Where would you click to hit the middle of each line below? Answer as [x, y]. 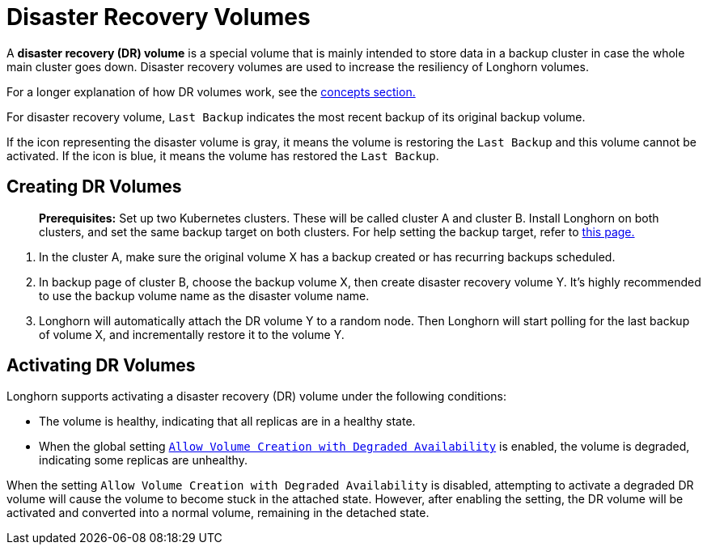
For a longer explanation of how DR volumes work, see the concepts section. [211, 91]
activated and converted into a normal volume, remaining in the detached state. [218, 513]
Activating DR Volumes [101, 366]
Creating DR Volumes [94, 187]
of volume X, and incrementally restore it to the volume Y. [192, 334]
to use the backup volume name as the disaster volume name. [204, 295]
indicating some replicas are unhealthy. [143, 460]
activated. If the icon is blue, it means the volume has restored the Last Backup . [223, 155]
